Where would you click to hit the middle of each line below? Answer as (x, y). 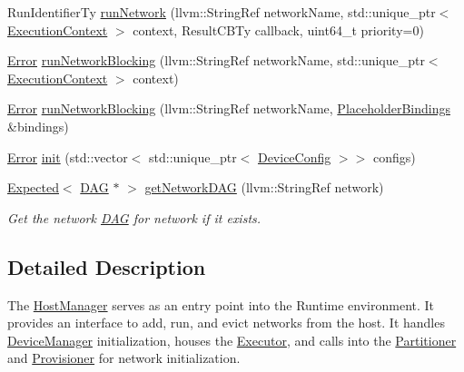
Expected (33, 187)
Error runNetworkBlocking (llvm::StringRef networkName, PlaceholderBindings (229, 108)
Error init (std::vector (68, 157)
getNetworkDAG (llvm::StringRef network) (264, 187)
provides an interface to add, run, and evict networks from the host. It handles (226, 323)
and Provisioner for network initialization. (124, 358)
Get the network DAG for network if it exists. (134, 217)
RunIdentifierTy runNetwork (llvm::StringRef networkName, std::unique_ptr (222, 12)
